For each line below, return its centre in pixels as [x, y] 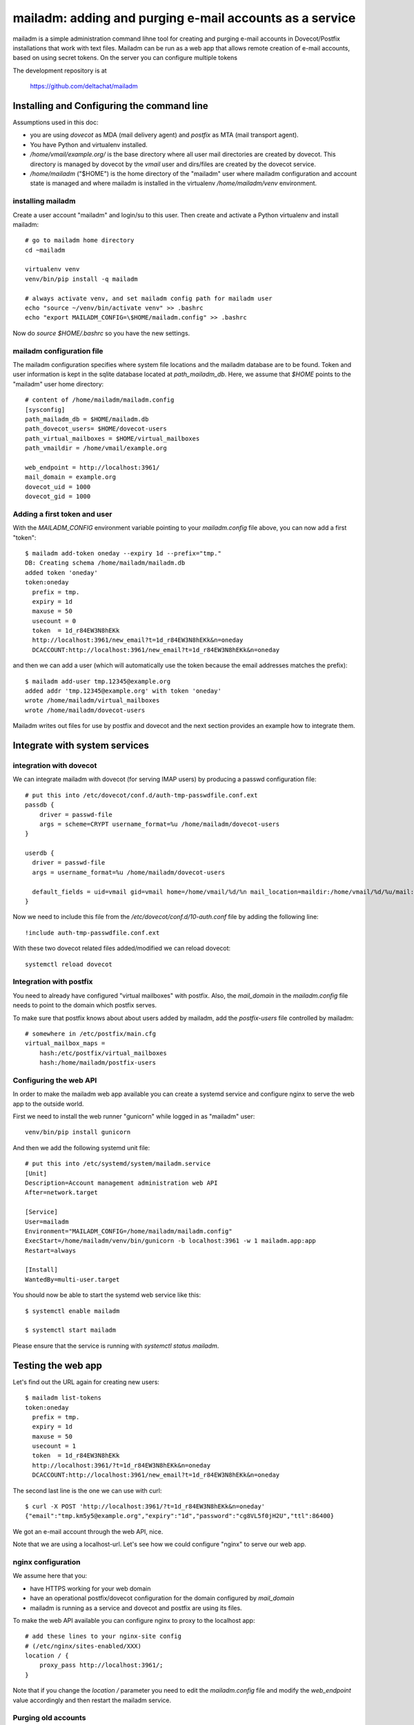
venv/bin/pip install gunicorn [78, 1132]
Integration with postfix [53, 982]
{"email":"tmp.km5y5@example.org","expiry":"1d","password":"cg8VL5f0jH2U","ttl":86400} [180, 1516]
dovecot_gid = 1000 [58, 496]
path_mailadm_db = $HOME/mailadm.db [87, 419]
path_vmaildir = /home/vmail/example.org [96, 448]
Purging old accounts [49, 1718]
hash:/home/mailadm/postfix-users [98, 1063]
